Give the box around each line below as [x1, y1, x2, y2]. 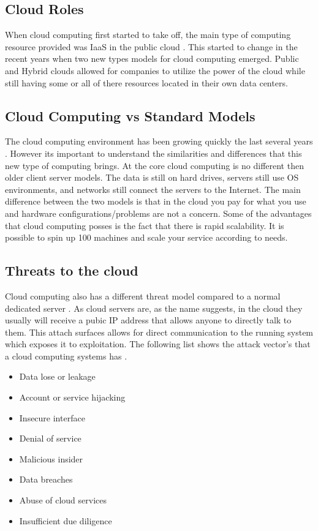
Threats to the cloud [5, 261, 138, 280]
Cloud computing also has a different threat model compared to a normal [5, 289, 281, 302]
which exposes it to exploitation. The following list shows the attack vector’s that [5, 337, 311, 350]
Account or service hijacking [19, 391, 126, 404]
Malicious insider [19, 452, 83, 465]
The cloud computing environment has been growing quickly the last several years [5, 135, 313, 148]
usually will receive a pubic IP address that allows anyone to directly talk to [5, 314, 292, 326]
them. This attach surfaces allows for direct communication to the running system [5, 325, 314, 338]
